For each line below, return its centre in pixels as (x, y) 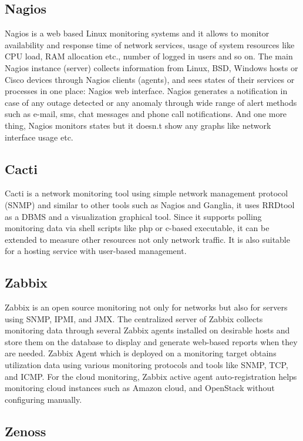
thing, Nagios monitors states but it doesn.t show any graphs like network (138, 125)
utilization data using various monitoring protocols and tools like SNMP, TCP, (147, 365)
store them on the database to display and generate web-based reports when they (151, 341)
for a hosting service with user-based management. (96, 251)
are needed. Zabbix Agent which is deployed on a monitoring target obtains (141, 353)
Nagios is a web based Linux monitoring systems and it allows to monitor (137, 33)
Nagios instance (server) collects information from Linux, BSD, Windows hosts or (151, 67)
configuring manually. (43, 399)
